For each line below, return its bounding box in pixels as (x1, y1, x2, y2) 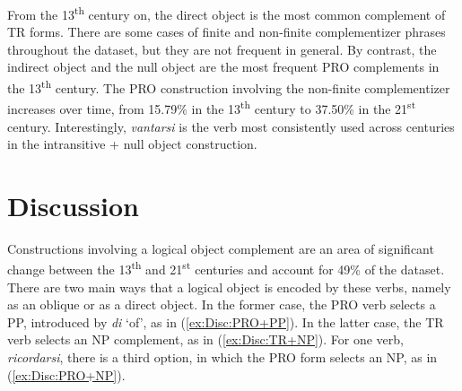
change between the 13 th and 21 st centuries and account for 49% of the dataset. (7, 257, 445, 279)
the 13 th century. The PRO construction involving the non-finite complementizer (7, 76, 450, 97)
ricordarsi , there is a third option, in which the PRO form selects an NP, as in (7, 348, 438, 367)
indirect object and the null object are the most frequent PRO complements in (7, 57, 440, 76)
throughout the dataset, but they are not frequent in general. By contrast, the (7, 39, 437, 58)
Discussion (7, 187, 139, 223)
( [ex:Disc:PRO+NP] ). (7, 365, 126, 384)
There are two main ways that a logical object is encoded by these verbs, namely (7, 277, 451, 296)
